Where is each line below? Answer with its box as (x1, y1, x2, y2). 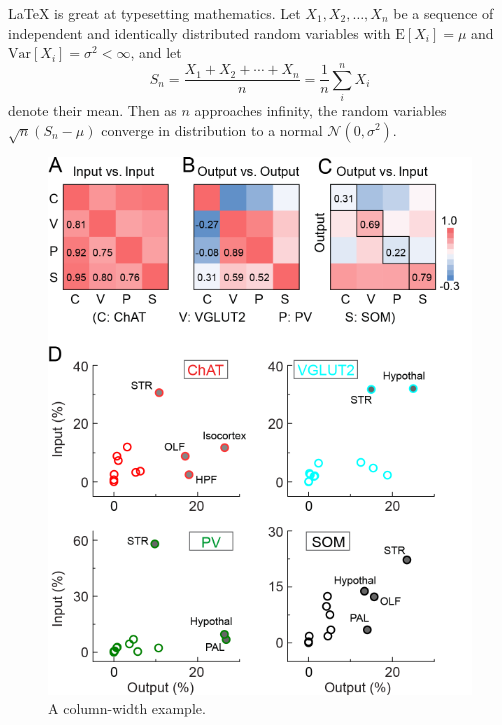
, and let (130, 42, 182, 63)
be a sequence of (393, 3, 494, 23)
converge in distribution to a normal (101, 119, 323, 140)
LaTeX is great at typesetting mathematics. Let (8, 3, 301, 23)
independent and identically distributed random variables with (8, 22, 391, 43)
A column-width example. (48, 698, 206, 719)
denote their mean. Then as (8, 99, 177, 120)
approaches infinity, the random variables (194, 99, 447, 120)
